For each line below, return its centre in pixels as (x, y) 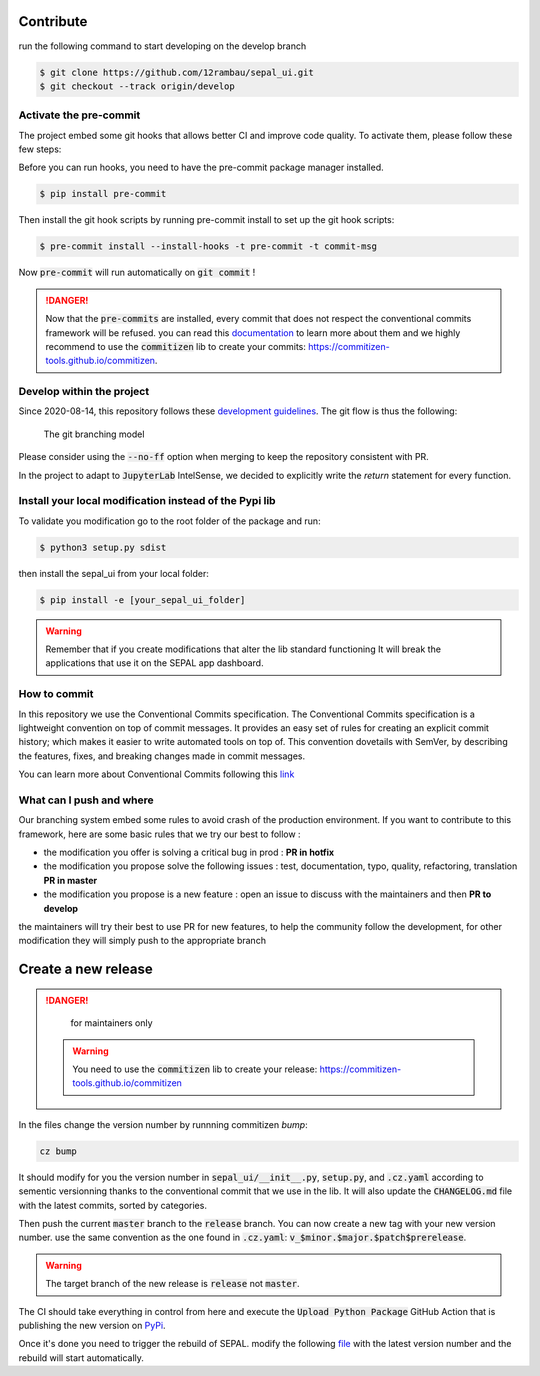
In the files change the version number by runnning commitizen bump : (163, 1124)
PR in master (70, 880)
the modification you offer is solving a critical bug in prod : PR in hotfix (189, 852)
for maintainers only (112, 1023)
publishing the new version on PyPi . (92, 1325)
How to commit (56, 694)
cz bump (58, 1151)
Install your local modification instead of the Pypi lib (147, 501)
